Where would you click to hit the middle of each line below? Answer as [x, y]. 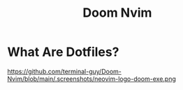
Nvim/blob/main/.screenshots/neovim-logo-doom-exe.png [92, 79]
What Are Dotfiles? [63, 52]
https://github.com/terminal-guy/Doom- [65, 71]
